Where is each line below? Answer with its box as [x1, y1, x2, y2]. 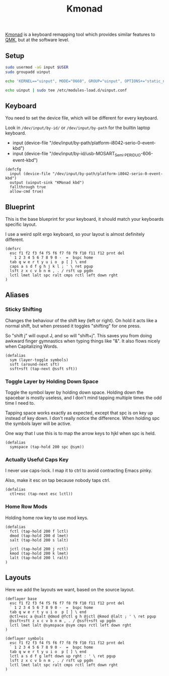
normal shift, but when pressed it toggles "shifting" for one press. [5, 323, 141, 329]
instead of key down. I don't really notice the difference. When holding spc [5, 415, 160, 421]
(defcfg [5, 167, 22, 172]
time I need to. [5, 400, 35, 406]
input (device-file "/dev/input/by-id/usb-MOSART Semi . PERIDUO [12, 151, 141, 158]
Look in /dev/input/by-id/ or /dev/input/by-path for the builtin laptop [5, 125, 150, 131]
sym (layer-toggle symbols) [10, 357, 69, 362]
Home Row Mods [5, 503, 48, 510]
